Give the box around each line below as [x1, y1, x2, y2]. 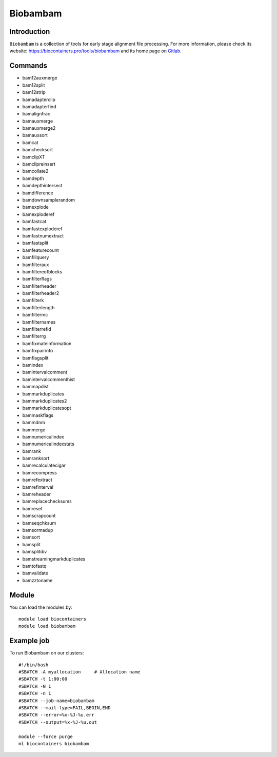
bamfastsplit [22, 240, 49, 246]
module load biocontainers [18, 616, 87, 622]
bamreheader [22, 491, 51, 497]
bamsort [22, 534, 41, 541]
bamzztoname [22, 577, 53, 583]
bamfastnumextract [22, 232, 64, 238]
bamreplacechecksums [22, 498, 72, 505]
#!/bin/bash [18, 662, 49, 668]
